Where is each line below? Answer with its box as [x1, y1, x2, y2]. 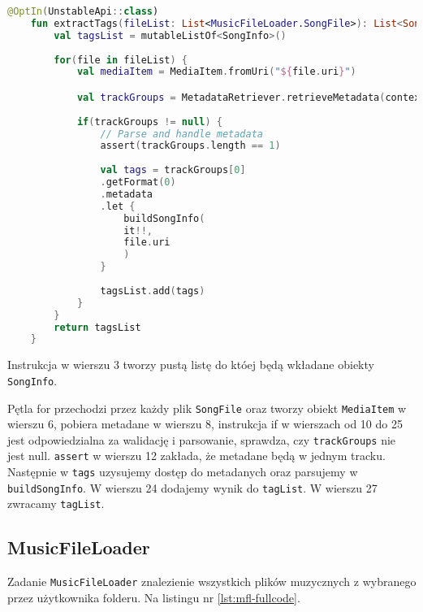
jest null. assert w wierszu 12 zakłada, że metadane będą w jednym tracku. [7, 447, 386, 464]
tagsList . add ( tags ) [100, 284, 205, 297]
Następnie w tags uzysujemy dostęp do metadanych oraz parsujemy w [7, 463, 358, 480]
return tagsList [54, 321, 141, 333]
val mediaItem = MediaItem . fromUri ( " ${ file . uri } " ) [76, 66, 356, 78]
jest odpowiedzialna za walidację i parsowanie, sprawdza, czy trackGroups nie [7, 431, 396, 448]
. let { [100, 200, 136, 212]
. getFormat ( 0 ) [100, 176, 176, 189]
